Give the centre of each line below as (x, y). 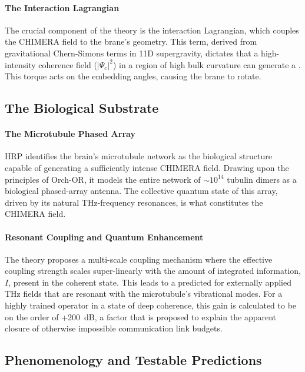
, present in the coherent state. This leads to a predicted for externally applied (150, 282)
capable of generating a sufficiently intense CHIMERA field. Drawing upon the (147, 167)
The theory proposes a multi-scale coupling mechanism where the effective (139, 259)
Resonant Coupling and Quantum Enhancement (104, 237)
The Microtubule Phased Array (70, 134)
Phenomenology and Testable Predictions (133, 360)
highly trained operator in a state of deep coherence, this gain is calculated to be (151, 305)
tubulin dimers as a (262, 179)
